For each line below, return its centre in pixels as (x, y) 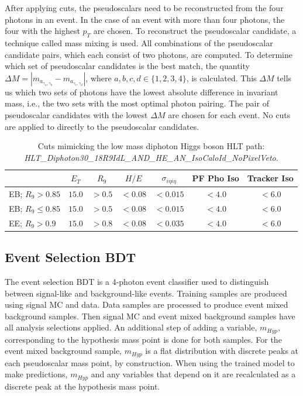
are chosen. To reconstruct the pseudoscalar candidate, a (195, 31)
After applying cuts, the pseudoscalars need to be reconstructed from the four (144, 8)
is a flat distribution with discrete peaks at (222, 351)
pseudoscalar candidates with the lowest (76, 114)
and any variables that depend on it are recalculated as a (193, 374)
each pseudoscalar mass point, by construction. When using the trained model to (150, 362)
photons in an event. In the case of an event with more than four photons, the (145, 19)
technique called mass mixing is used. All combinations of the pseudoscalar (139, 42)
